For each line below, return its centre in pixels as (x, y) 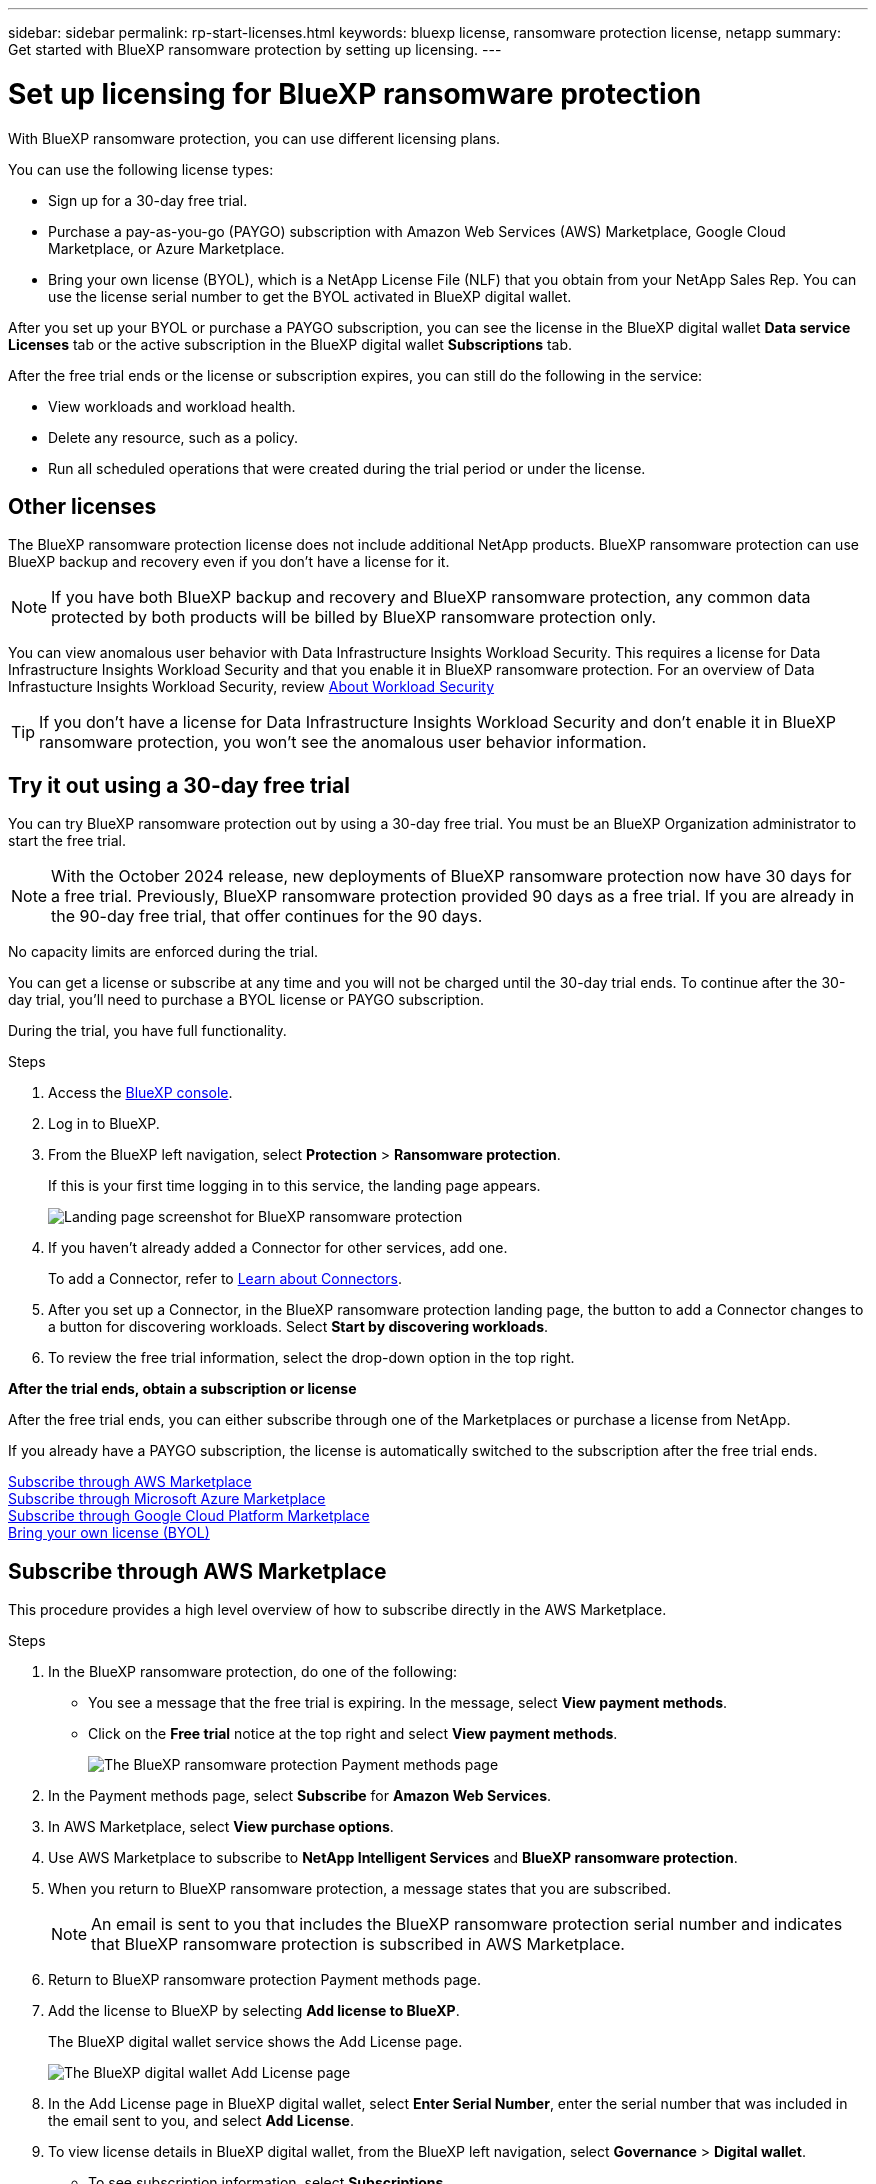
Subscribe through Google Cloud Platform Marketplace (189, 1516)
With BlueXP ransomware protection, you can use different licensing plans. (254, 138)
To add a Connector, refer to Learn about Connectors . (225, 1279)
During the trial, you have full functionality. (147, 1031)
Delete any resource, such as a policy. (173, 437)
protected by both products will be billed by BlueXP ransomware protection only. (354, 617)
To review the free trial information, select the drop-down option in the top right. (311, 1358)
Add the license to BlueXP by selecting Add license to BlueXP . (254, 2011)
